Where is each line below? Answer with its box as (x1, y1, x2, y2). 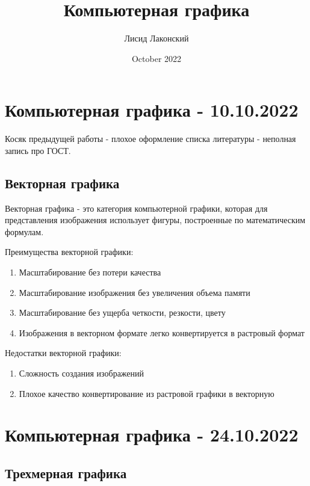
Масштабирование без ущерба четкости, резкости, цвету (19, 306, 226, 319)
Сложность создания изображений (19, 366, 144, 379)
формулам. (5, 225, 44, 238)
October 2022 (131, 52, 182, 64)
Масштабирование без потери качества (19, 266, 161, 278)
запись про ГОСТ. (5, 144, 71, 156)
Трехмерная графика (5, 463, 127, 482)
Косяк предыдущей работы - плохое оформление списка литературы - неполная (5, 132, 296, 145)
